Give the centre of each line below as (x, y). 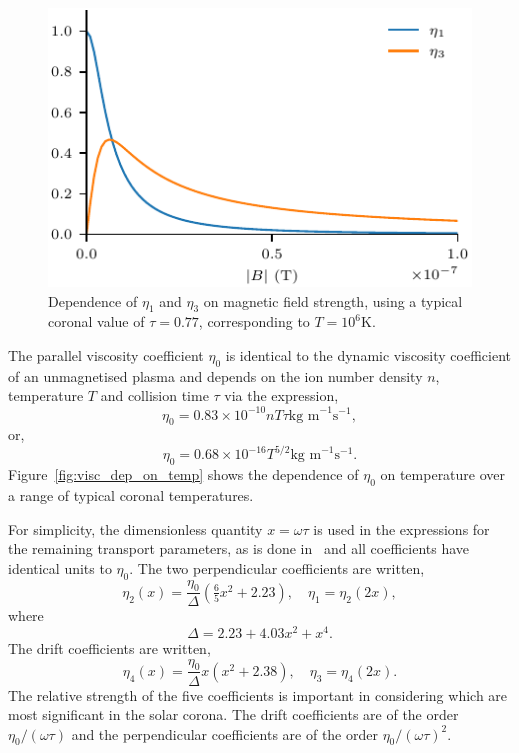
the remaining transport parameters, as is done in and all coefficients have (239, 548)
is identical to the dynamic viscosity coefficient (368, 355)
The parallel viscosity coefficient (106, 355)
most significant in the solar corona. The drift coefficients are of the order (233, 714)
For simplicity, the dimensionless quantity (135, 528)
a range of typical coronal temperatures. (131, 495)
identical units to (60, 567)
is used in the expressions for (401, 528)
